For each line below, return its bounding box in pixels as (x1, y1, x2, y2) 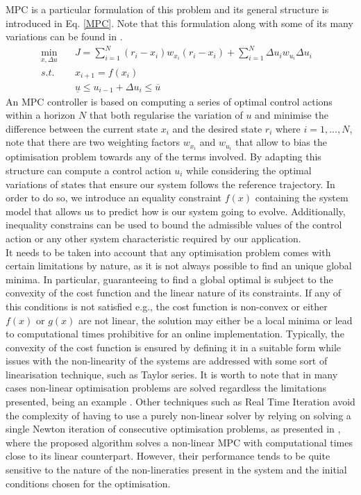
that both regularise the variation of (89, 108, 243, 122)
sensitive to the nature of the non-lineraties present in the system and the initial (6, 462, 347, 477)
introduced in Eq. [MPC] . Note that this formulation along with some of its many (6, 15, 353, 30)
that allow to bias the (235, 135, 327, 149)
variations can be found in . (6, 29, 123, 44)
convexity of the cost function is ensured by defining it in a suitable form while (6, 339, 342, 354)
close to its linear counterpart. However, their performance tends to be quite (6, 448, 330, 463)
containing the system (255, 190, 349, 205)
